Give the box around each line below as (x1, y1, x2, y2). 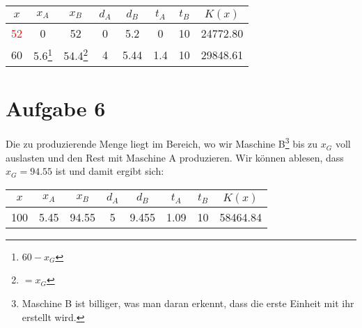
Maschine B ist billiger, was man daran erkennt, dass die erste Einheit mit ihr (22, 296, 354, 311)
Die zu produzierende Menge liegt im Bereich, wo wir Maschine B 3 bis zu (6, 134, 318, 151)
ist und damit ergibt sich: (55, 164, 164, 178)
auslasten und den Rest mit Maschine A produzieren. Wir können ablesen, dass (6, 150, 344, 164)
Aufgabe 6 (6, 93, 106, 122)
